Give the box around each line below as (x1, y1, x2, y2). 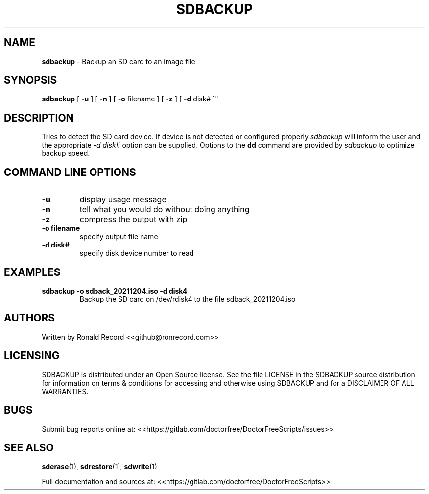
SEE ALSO (4, 441, 54, 454)
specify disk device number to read (79, 249, 194, 258)
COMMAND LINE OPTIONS (4, 166, 136, 178)
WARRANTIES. (42, 387, 89, 395)
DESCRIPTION (4, 111, 74, 124)
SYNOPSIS (4, 74, 57, 87)
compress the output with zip (79, 214, 188, 224)
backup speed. (42, 149, 90, 158)
